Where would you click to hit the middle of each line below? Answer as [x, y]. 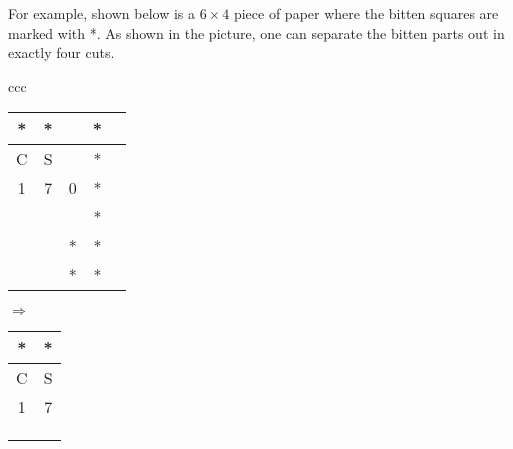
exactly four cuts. [61, 52]
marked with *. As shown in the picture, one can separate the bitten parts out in [256, 32]
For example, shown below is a [102, 13]
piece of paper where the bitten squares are [366, 13]
